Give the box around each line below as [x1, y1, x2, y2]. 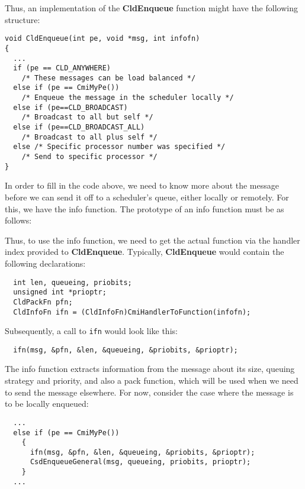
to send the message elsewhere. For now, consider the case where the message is [5, 386, 294, 398]
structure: [5, 13, 40, 25]
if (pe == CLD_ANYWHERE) [13, 64, 111, 73]
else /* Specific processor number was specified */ [13, 143, 226, 151]
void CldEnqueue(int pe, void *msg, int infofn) [5, 34, 200, 43]
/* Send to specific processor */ [21, 153, 158, 161]
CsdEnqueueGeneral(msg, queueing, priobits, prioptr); [30, 458, 251, 467]
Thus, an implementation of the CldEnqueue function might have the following [5, 2, 298, 14]
